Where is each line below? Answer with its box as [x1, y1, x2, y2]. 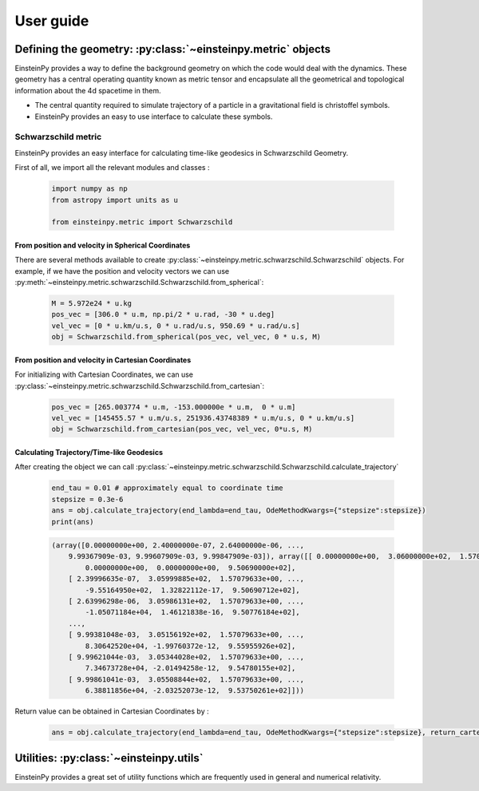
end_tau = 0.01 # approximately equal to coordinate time [51, 484, 283, 492]
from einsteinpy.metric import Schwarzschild [51, 218, 233, 227]
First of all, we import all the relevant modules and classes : [14, 163, 210, 172]
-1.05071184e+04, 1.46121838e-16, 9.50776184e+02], [85, 607, 300, 617]
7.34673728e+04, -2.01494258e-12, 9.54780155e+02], [85, 663, 296, 673]
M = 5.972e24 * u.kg [51, 299, 132, 308]
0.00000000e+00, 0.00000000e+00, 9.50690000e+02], [85, 563, 296, 572]
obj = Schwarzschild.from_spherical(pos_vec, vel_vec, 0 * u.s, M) [51, 332, 322, 342]
